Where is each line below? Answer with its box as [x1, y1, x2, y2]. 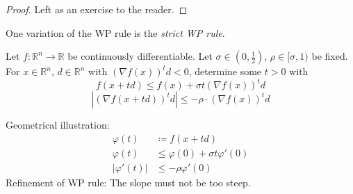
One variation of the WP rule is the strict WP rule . [6, 25, 225, 40]
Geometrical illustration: [6, 118, 110, 132]
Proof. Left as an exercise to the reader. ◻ [6, 2, 188, 16]
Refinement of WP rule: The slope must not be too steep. [6, 175, 251, 189]
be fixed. [311, 49, 348, 63]
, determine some [188, 64, 262, 79]
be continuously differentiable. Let [67, 49, 213, 63]
